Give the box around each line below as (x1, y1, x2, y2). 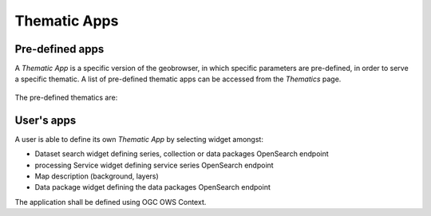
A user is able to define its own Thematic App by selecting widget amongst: (14, 134, 263, 143)
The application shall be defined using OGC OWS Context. (14, 197, 207, 206)
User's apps (14, 113, 77, 127)
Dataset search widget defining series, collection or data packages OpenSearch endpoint (34, 149, 329, 159)
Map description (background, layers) (34, 171, 159, 181)
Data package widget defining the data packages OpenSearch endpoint (34, 183, 271, 192)
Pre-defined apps (14, 42, 105, 56)
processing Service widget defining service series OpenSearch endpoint (34, 160, 275, 170)
